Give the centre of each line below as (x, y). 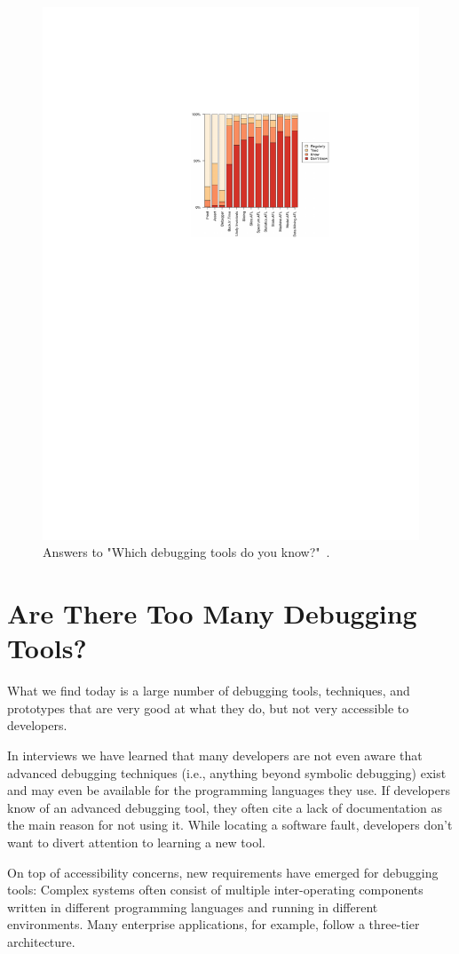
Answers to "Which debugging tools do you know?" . (186, 552)
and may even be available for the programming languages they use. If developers (229, 790)
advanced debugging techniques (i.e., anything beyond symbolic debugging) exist (227, 772)
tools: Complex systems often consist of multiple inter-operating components (215, 890)
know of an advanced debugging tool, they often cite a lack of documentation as (225, 807)
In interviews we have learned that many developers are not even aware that (215, 755)
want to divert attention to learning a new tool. (136, 842)
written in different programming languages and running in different (193, 906)
